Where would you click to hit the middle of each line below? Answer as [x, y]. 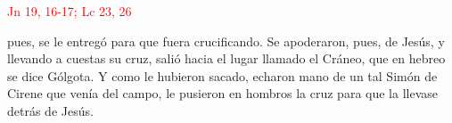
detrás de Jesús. [50, 110]
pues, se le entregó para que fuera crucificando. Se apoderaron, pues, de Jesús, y [226, 41]
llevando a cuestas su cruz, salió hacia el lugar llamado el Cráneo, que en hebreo [226, 58]
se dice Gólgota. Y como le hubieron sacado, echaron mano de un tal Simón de [222, 75]
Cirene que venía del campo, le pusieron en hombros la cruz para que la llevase [222, 93]
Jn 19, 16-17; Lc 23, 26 [70, 11]
